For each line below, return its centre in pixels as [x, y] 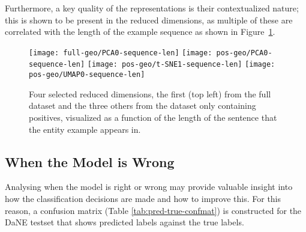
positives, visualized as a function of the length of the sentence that [153, 117]
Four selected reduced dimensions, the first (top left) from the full [150, 93]
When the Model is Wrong [90, 161]
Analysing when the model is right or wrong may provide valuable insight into [149, 187]
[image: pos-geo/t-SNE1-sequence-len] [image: [181, 65]
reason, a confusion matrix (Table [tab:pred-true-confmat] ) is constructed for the [153, 210]
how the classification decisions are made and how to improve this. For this [143, 198]
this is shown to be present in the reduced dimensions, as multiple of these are [149, 20]
